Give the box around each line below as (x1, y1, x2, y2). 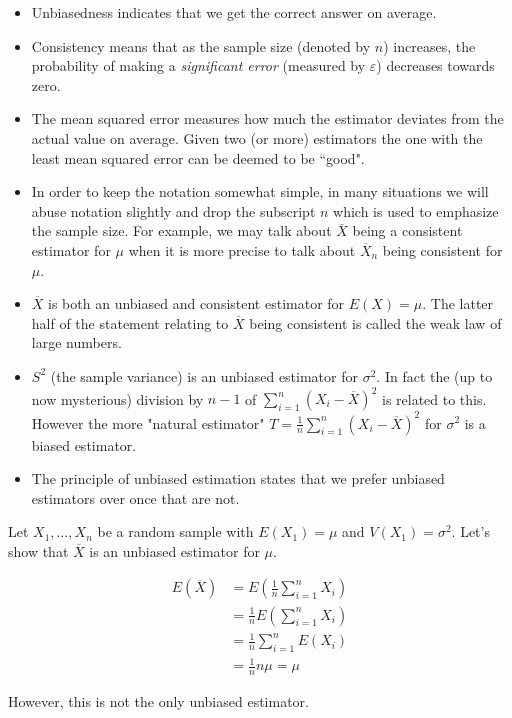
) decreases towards (376, 55, 495, 76)
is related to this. (381, 388, 487, 408)
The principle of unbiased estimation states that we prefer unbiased (31, 468, 445, 489)
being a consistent (352, 220, 463, 241)
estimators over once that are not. (31, 487, 240, 508)
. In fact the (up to (376, 365, 493, 386)
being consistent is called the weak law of (249, 312, 502, 333)
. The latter (422, 293, 494, 314)
